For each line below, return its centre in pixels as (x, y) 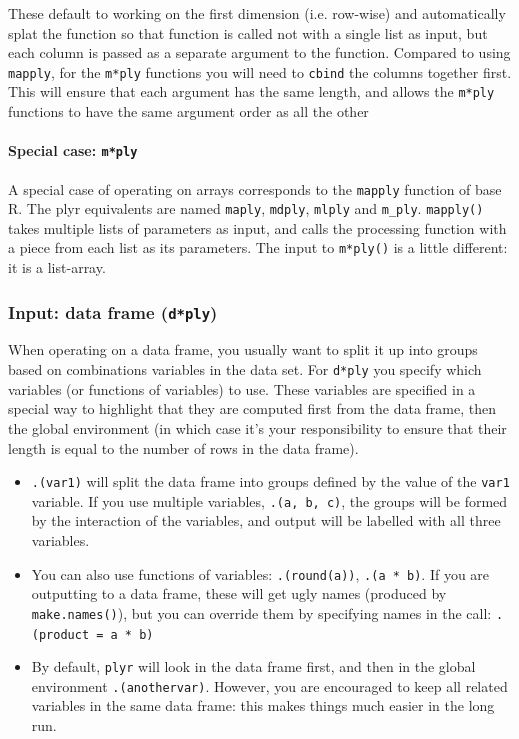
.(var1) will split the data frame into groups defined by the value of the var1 (270, 481)
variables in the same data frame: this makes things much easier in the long (263, 705)
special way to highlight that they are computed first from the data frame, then (252, 408)
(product (60, 634)
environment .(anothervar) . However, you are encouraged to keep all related (269, 685)
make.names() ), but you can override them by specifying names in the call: (261, 612)
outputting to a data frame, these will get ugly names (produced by (239, 593)
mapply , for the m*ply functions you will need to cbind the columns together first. (260, 71)
